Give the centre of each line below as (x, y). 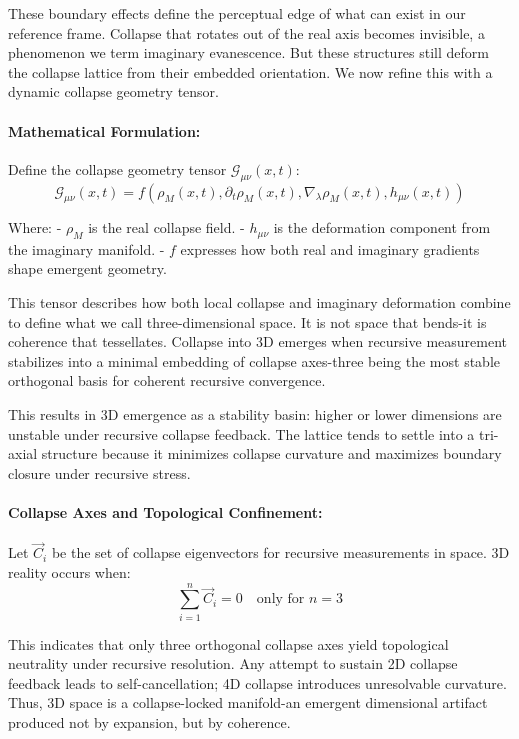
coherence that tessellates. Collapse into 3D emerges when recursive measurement (257, 341)
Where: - (35, 227)
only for (280, 599)
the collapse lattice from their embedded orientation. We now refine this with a (250, 71)
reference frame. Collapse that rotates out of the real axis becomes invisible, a (246, 32)
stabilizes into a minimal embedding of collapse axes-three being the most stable (254, 360)
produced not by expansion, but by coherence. (149, 722)
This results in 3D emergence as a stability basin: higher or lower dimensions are (255, 413)
